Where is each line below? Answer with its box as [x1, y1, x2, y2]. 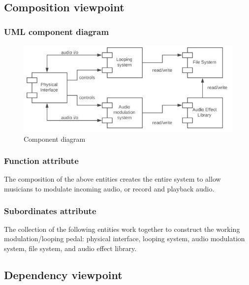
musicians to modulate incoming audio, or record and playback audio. [4, 183, 215, 193]
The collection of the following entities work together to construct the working [4, 223, 240, 234]
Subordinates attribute [4, 204, 96, 217]
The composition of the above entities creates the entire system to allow [4, 174, 221, 184]
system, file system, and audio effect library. [4, 243, 137, 253]
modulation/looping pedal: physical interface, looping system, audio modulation [4, 233, 245, 244]
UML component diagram [4, 25, 109, 37]
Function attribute [4, 155, 79, 167]
